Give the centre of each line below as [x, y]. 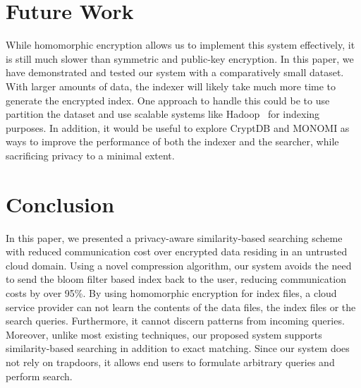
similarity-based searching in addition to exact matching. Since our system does [178, 348]
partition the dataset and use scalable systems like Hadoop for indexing [163, 114]
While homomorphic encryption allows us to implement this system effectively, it [180, 45]
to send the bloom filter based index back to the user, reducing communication [176, 279]
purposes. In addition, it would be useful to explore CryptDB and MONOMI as [178, 127]
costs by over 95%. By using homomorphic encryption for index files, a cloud [171, 292]
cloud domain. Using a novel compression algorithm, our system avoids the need [179, 265]
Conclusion [60, 204]
